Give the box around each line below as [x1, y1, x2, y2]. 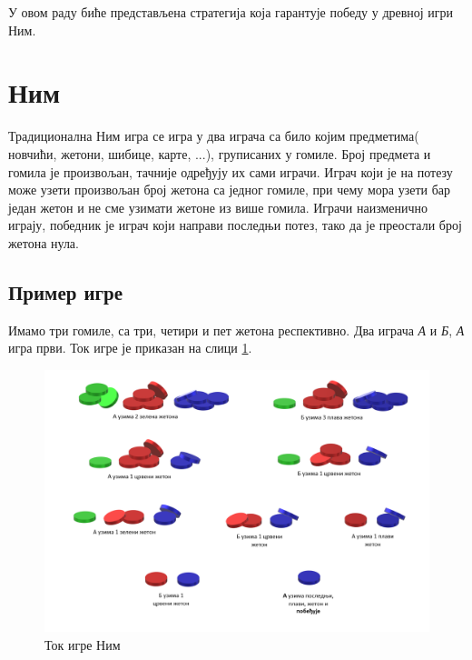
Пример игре [8, 277, 123, 305]
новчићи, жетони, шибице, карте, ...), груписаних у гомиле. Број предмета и [8, 144, 431, 163]
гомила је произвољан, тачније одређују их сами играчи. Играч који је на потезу [8, 162, 453, 181]
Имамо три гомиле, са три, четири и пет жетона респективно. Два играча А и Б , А [8, 320, 465, 339]
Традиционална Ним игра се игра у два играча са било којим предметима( [8, 126, 419, 145]
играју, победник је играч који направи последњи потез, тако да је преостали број [8, 215, 462, 235]
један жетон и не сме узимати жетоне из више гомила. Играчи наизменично [8, 197, 428, 216]
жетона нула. [8, 233, 79, 252]
